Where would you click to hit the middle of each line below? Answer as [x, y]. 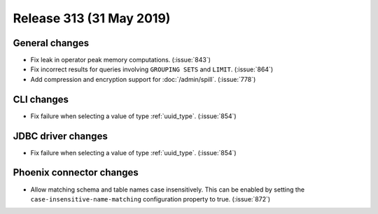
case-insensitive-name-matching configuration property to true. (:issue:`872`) [150, 199]
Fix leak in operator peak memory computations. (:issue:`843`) [121, 60]
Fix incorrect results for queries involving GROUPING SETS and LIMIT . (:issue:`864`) [152, 69]
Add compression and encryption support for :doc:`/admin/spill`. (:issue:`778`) [143, 79]
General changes [51, 43]
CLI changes [41, 99]
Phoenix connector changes [76, 172]
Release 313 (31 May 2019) [92, 18]
